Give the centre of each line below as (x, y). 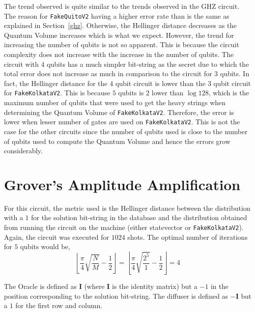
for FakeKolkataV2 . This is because (57, 93)
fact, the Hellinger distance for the (56, 83)
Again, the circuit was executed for (57, 237)
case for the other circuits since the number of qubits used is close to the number (126, 131)
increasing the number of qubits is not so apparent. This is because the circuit (122, 44)
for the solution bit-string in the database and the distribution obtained (139, 217)
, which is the (229, 93)
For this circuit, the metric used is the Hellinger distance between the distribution (127, 208)
